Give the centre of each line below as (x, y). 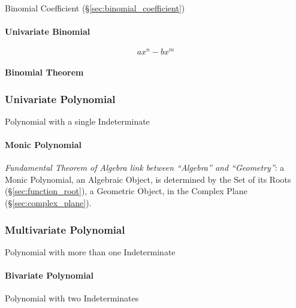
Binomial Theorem (44, 72)
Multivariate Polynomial (65, 229)
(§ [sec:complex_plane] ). (48, 203)
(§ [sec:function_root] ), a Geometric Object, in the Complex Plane (126, 191)
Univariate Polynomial (60, 99)
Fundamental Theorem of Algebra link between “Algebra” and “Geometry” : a (145, 167)
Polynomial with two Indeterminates (72, 298)
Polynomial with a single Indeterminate (77, 121)
